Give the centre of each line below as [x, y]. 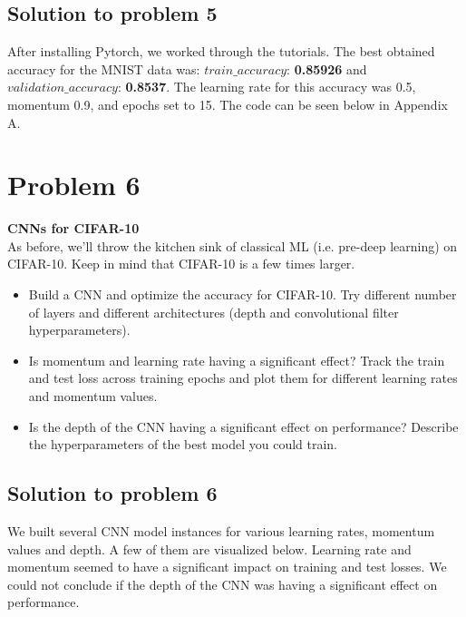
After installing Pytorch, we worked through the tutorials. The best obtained [221, 51]
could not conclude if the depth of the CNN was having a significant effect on [223, 584]
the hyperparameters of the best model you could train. [183, 444]
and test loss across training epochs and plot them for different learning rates [243, 378]
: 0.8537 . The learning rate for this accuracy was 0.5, [267, 87]
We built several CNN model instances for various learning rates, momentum [221, 531]
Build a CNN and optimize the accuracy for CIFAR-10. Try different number [243, 294]
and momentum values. [93, 396]
